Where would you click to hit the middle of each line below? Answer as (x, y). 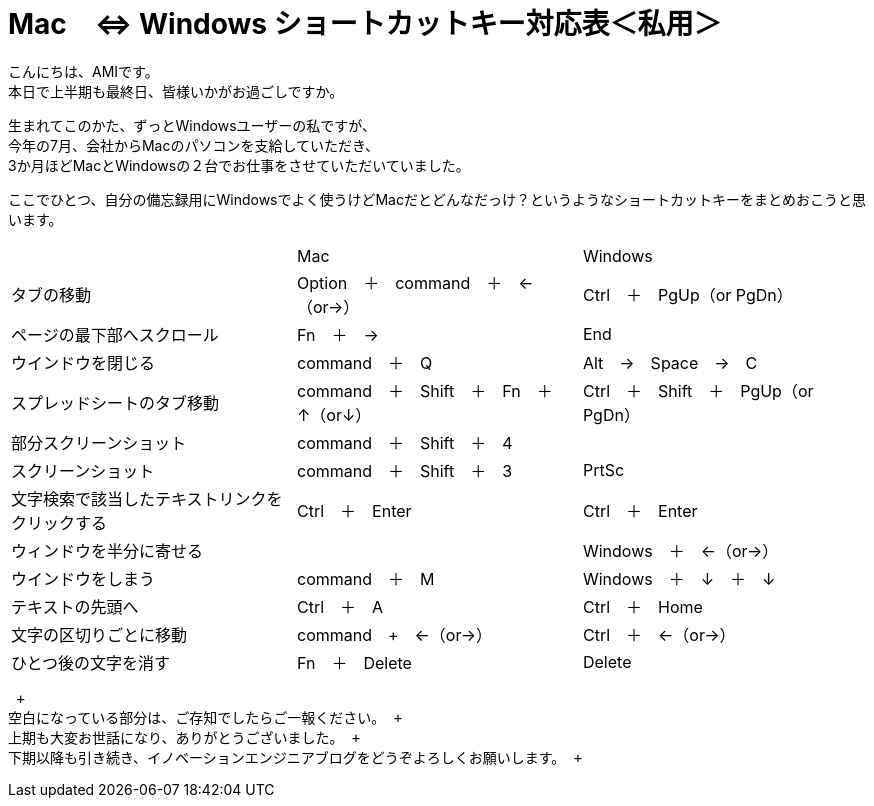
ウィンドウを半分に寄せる (107, 550)
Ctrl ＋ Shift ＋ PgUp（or (698, 390)
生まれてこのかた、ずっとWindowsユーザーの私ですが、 (192, 125)
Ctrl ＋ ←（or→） (659, 634)
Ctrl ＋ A (340, 606)
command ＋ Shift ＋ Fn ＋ (424, 390)
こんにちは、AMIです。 (83, 71)
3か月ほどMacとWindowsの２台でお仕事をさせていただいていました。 (239, 165)
